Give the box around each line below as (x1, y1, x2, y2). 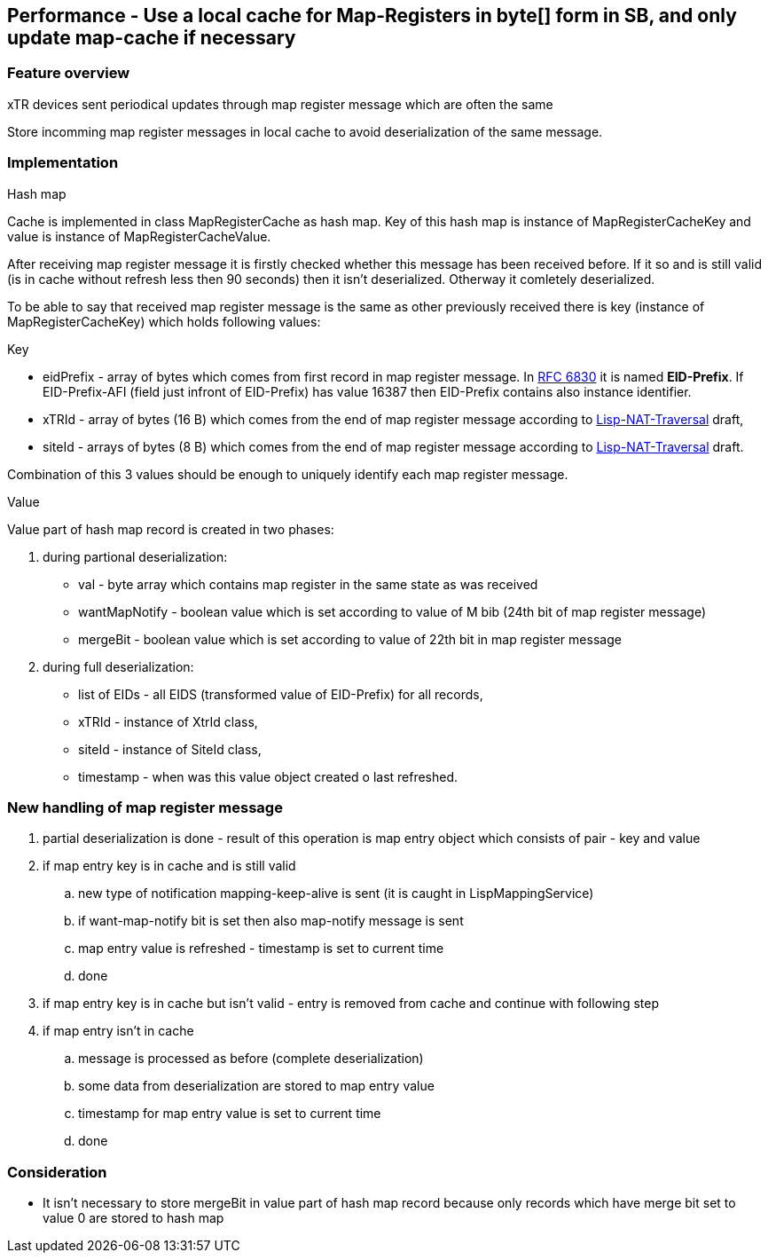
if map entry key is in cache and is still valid (43, 858, 296, 874)
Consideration (7, 1162, 107, 1181)
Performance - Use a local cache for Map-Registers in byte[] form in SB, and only (7, 4, 737, 27)
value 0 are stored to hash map (43, 1210, 224, 1226)
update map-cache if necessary (7, 27, 296, 49)
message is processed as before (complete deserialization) (78, 1051, 424, 1067)
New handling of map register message (7, 798, 283, 816)
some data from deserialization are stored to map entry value (78, 1078, 435, 1094)
